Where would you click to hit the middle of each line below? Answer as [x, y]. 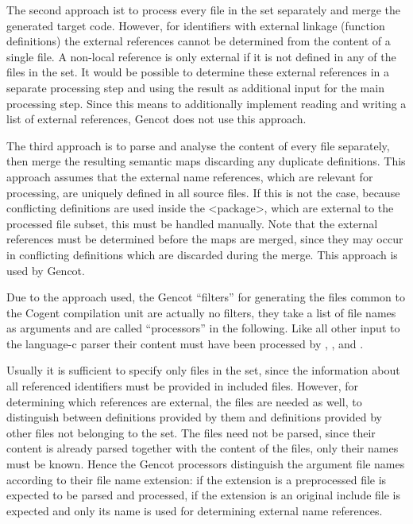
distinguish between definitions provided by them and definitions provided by [194, 417]
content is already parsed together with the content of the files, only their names [203, 448]
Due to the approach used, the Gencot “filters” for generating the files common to [206, 297]
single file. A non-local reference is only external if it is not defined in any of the [201, 56]
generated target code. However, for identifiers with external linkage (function [196, 25]
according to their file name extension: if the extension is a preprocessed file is [197, 479]
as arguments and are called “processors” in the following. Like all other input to [203, 328]
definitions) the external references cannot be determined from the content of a [199, 41]
